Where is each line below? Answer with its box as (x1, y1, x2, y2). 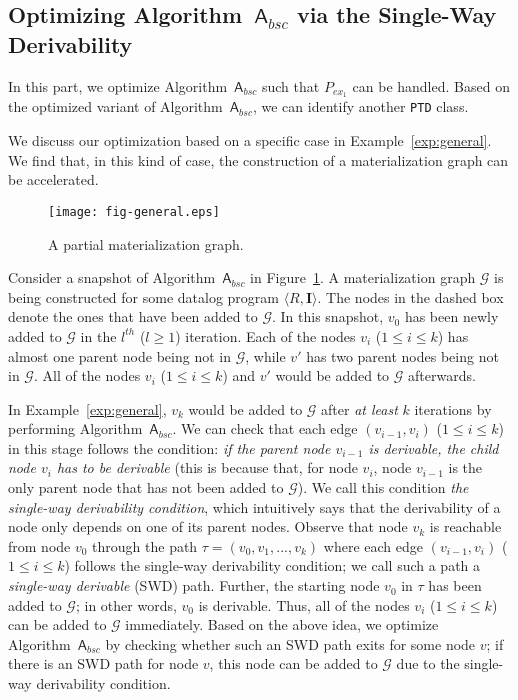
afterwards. (408, 365, 476, 386)
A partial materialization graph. (48, 233, 244, 254)
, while (245, 345, 286, 366)
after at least (321, 398, 398, 419)
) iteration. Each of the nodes (175, 325, 356, 346)
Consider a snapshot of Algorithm (8, 267, 216, 288)
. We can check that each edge (172, 418, 358, 439)
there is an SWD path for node (8, 653, 199, 674)
